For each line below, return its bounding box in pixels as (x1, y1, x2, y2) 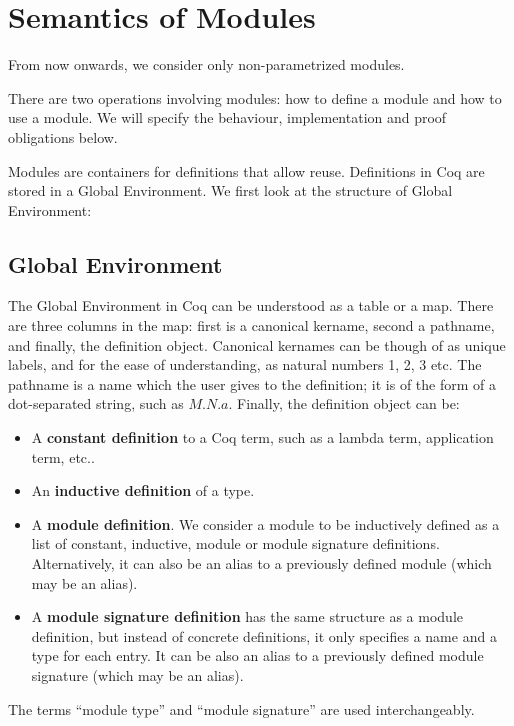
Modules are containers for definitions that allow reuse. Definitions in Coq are (8, 160, 485, 181)
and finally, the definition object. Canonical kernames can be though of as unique (8, 334, 506, 355)
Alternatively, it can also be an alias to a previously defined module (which (31, 553, 492, 574)
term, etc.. (31, 446, 95, 467)
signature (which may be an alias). (31, 664, 244, 685)
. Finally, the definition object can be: (228, 393, 460, 414)
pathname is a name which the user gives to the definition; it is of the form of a (8, 373, 497, 394)
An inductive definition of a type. (31, 480, 255, 501)
